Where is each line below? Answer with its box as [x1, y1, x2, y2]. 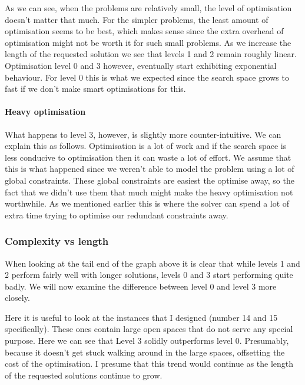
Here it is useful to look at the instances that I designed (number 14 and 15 [5, 311, 278, 323]
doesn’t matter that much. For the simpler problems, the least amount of [5, 13, 268, 25]
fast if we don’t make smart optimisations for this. [5, 82, 186, 95]
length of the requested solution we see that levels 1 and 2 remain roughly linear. [5, 48, 297, 60]
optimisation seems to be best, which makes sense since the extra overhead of [5, 25, 284, 37]
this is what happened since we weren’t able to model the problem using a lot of [5, 162, 294, 175]
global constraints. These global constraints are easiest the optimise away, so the [5, 174, 294, 186]
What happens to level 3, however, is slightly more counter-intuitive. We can [5, 128, 281, 140]
